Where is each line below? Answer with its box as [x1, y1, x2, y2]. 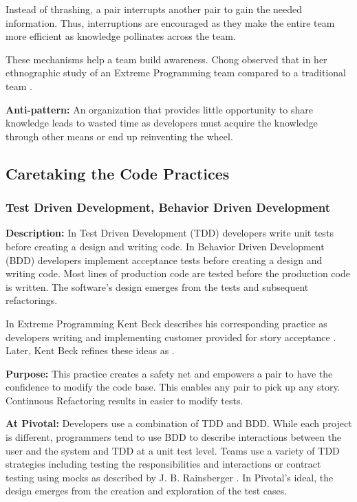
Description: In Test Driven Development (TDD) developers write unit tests [6, 226, 334, 240]
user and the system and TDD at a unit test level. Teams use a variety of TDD [6, 443, 340, 457]
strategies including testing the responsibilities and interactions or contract [6, 457, 321, 471]
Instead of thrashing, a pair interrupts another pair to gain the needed [6, 2, 303, 16]
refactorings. [6, 293, 58, 307]
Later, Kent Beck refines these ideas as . [6, 343, 175, 358]
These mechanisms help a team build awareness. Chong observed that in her [6, 52, 327, 66]
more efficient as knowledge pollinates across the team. [6, 29, 236, 43]
